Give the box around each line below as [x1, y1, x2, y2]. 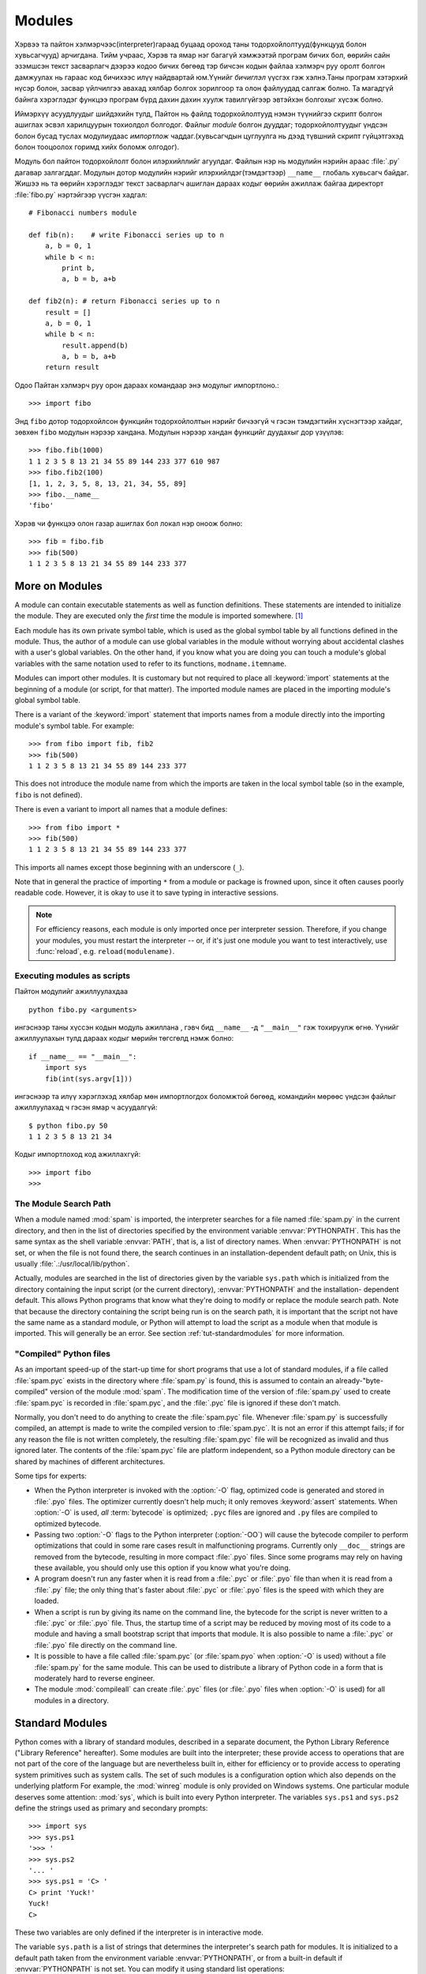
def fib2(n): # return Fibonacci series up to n [28, 297, 220, 306]
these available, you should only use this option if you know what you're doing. [34, 1563, 291, 1573]
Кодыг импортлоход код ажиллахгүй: [14, 1150, 141, 1159]
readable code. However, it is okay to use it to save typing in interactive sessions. [14, 888, 279, 898]
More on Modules [14, 579, 103, 592]
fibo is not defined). [14, 790, 83, 799]
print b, [62, 263, 95, 272]
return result [44, 363, 100, 372]
